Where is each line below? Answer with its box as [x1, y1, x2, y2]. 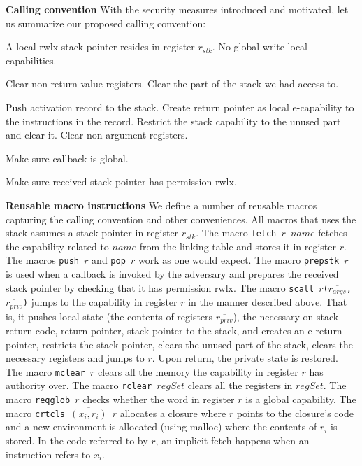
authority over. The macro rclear [6, 378, 152, 393]
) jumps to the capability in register [22, 295, 178, 309]
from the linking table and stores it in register [139, 239, 336, 253]
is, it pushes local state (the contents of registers [6, 309, 213, 323]
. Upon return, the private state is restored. [152, 351, 338, 365]
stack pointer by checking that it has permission [6, 280, 212, 295]
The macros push [6, 253, 79, 267]
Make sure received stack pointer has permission [6, 174, 212, 189]
